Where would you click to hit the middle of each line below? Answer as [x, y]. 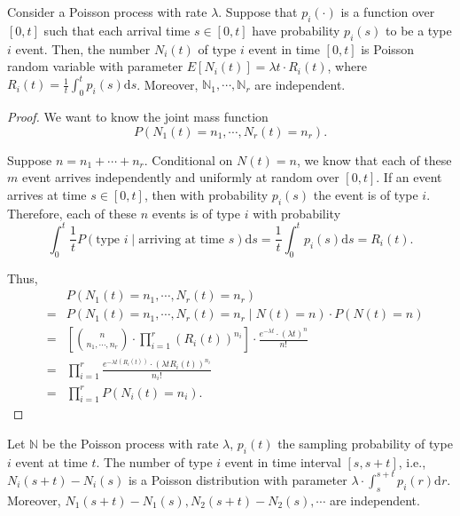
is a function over [388, 12]
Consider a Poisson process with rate [107, 12]
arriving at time [182, 239]
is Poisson [388, 48]
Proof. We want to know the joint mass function [138, 117]
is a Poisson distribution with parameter [238, 479]
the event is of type [366, 194]
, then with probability [206, 194]
